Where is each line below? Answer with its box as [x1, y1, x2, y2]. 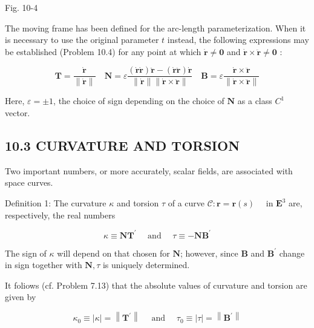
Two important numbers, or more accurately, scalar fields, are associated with [5, 164, 293, 177]
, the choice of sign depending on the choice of [53, 94, 224, 107]
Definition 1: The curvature [5, 197, 106, 209]
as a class [237, 94, 272, 107]
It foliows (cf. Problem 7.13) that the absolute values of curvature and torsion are [5, 278, 307, 291]
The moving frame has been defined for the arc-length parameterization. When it [5, 21, 306, 34]
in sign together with [5, 258, 82, 271]
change [279, 246, 305, 259]
